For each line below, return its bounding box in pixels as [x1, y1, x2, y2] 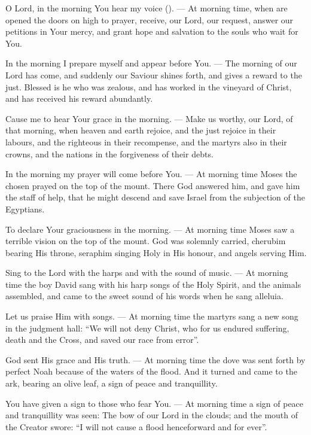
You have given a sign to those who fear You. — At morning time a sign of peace [5, 397, 304, 409]
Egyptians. [5, 202, 45, 215]
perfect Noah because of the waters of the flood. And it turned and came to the [5, 365, 297, 378]
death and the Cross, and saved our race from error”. [5, 333, 199, 346]
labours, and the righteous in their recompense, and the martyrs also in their [5, 135, 287, 148]
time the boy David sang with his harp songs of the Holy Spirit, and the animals [5, 278, 301, 290]
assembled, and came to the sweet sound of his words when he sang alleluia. [5, 290, 283, 302]
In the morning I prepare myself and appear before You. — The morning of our [5, 57, 297, 69]
